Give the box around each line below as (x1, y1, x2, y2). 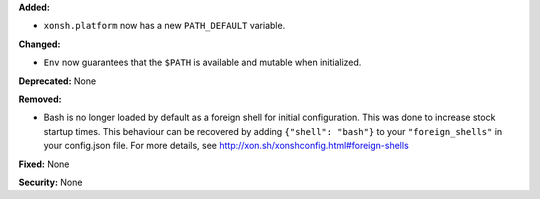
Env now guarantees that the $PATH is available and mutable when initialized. (43, 56, 362, 69)
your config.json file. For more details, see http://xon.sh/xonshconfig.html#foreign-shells (43, 140, 409, 152)
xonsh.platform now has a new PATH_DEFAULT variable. (43, 20, 286, 32)
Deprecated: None (18, 75, 97, 87)
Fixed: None (18, 158, 70, 170)
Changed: (18, 38, 61, 50)
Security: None (18, 176, 83, 188)
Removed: (18, 93, 62, 105)
